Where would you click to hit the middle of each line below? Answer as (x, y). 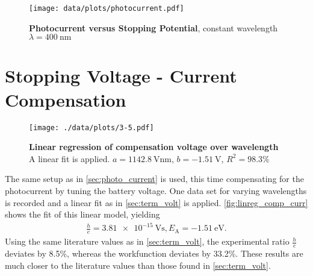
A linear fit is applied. (70, 158)
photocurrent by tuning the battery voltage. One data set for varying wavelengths (156, 190)
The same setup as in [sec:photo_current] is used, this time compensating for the (154, 179)
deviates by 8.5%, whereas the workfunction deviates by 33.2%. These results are (154, 253)
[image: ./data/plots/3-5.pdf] (91, 127)
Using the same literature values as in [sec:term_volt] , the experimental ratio (147, 241)
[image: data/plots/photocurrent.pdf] (107, 8)
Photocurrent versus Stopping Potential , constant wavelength (153, 27)
